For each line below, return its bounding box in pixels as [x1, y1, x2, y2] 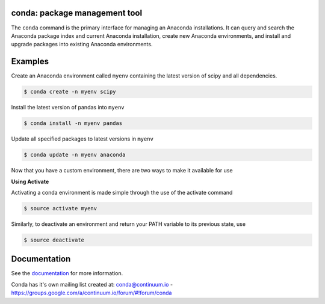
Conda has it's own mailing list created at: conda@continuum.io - [11, 281, 173, 288]
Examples [11, 56, 49, 67]
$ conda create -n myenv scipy [23, 88, 117, 96]
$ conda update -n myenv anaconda [23, 151, 126, 159]
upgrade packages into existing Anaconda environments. [11, 41, 153, 48]
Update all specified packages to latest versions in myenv [11, 135, 153, 142]
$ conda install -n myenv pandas [23, 120, 123, 127]
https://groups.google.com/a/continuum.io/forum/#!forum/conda [11, 289, 172, 297]
